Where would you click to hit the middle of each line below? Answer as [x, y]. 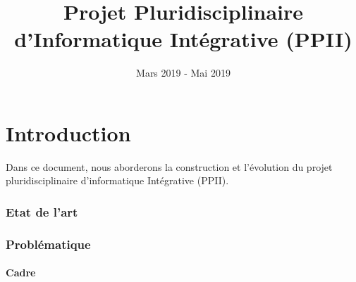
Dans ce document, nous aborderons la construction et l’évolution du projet [169, 166]
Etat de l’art [42, 211]
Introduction [68, 133]
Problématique [48, 244]
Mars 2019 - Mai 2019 [183, 73]
